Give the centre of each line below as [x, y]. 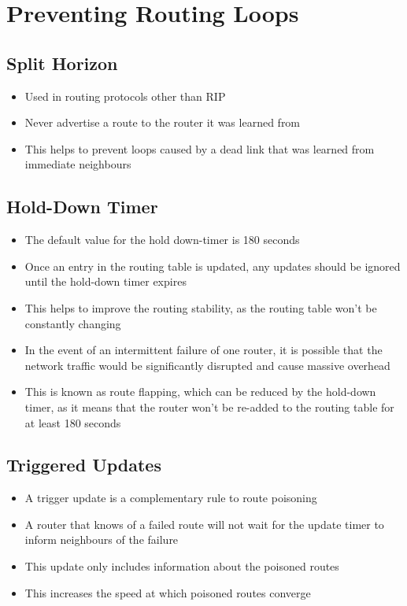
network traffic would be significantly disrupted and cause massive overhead [207, 365]
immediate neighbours [78, 164]
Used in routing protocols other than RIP [125, 96]
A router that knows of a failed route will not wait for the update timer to [204, 524]
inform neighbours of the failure [102, 539]
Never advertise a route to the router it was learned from [163, 122]
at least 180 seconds [73, 422]
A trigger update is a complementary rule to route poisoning [171, 498]
